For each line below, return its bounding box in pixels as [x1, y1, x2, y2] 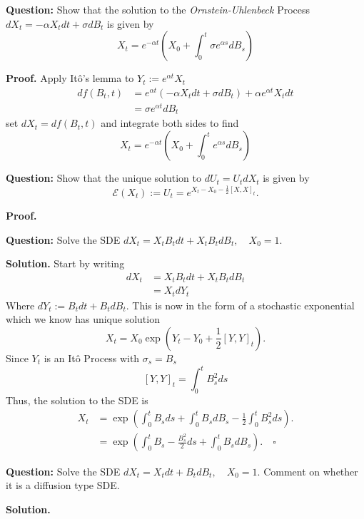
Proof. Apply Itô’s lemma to [6, 71, 134, 86]
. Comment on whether [257, 463, 358, 478]
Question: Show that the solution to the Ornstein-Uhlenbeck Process [6, 2, 310, 16]
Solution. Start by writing [6, 256, 125, 271]
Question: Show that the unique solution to [6, 170, 201, 185]
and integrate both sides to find [101, 115, 239, 130]
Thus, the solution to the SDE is [6, 392, 148, 407]
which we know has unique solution [6, 312, 160, 327]
